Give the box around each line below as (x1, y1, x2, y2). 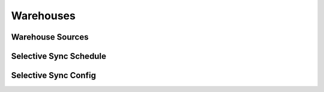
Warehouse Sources (11, 32, 89, 42)
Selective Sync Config (11, 70, 96, 81)
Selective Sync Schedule (11, 51, 106, 61)
